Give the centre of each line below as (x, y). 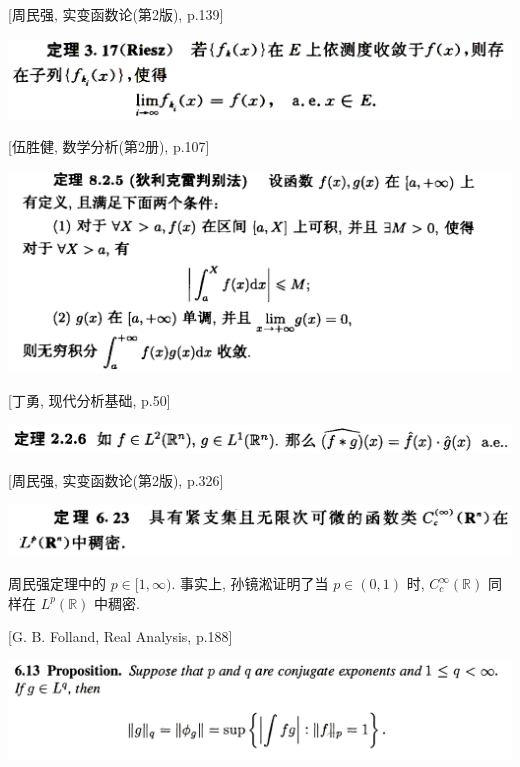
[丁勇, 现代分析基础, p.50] (89, 400)
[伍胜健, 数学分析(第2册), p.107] (109, 146)
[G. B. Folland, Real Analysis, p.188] (120, 636)
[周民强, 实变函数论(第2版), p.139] (116, 14)
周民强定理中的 (57, 583)
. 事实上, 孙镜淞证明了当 (250, 583)
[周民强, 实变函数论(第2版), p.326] (116, 480)
